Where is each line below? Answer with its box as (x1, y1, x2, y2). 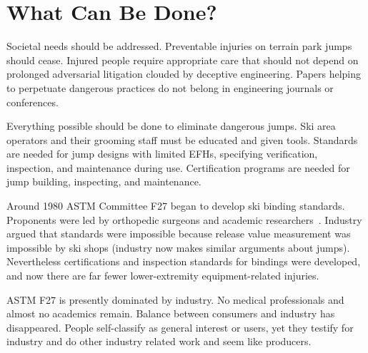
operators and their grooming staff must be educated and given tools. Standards (6, 132, 358, 147)
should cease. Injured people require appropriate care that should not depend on (6, 52, 359, 67)
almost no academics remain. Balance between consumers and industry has (6, 306, 335, 321)
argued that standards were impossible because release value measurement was (6, 226, 351, 241)
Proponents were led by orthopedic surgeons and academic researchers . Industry (6, 212, 362, 227)
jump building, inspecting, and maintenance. (6, 174, 202, 189)
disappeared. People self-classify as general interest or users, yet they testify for (6, 319, 354, 334)
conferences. (6, 94, 59, 109)
